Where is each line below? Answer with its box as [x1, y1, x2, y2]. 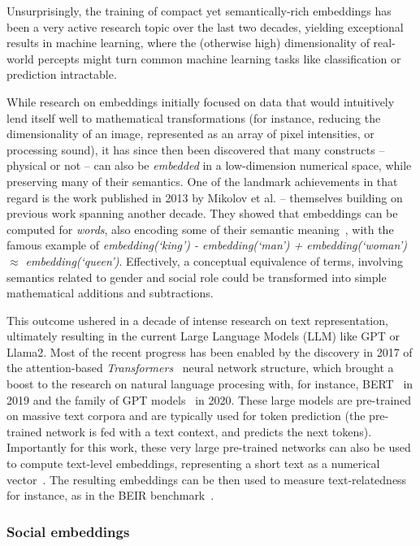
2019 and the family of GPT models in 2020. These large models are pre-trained [6, 391, 412, 408]
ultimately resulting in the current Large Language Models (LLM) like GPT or [6, 327, 401, 344]
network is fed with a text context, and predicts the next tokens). [45, 422, 372, 440]
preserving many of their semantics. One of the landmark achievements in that [6, 172, 398, 189]
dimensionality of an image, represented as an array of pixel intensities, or [6, 125, 375, 142]
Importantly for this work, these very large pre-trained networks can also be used [6, 439, 411, 456]
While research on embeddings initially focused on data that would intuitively [6, 93, 395, 110]
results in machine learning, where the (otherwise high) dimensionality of [6, 34, 370, 51]
